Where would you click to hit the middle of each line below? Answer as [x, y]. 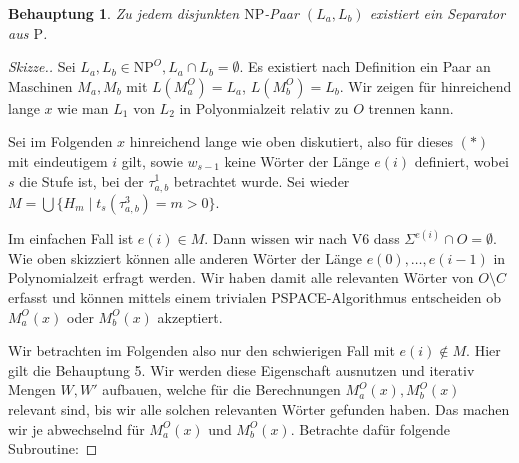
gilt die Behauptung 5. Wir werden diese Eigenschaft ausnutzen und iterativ [241, 369]
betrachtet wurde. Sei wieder [261, 180]
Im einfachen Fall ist [71, 238]
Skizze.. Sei [42, 66]
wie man [83, 107]
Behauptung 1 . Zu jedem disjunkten [124, 13]
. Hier [483, 350]
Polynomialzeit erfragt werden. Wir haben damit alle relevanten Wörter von [241, 277]
